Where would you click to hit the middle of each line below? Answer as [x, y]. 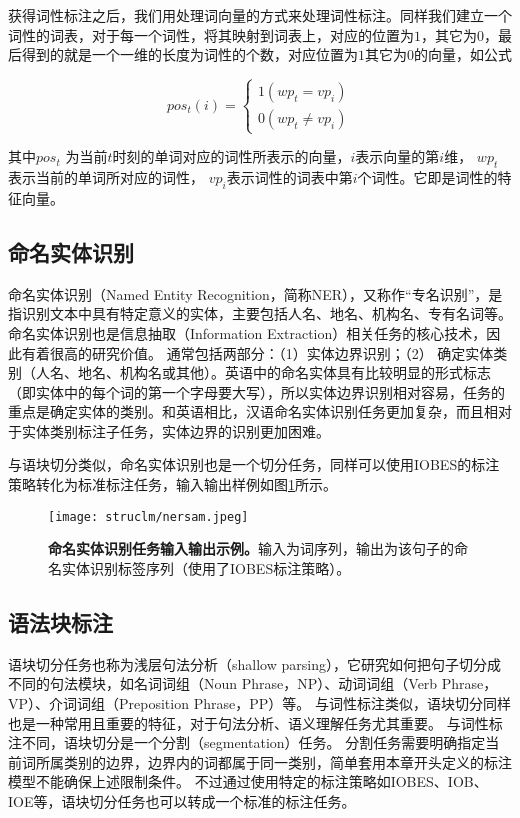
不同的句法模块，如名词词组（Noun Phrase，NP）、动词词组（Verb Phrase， [253, 683]
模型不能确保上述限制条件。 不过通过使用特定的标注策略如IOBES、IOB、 [248, 781]
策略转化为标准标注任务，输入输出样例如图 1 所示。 [172, 484]
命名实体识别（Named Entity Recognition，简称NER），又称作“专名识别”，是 [255, 293]
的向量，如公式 [463, 54]
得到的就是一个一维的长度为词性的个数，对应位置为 [189, 54]
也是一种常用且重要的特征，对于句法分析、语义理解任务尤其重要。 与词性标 [255, 722]
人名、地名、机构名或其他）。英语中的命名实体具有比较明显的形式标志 [263, 372]
